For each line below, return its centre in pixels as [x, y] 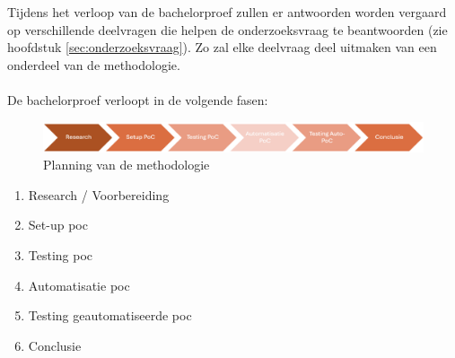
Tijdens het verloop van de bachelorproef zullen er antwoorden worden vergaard [227, 12]
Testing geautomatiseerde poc [110, 315]
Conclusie [55, 345]
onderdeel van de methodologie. [94, 64]
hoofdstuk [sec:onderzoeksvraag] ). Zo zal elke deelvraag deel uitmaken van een [222, 47]
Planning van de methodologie [127, 165]
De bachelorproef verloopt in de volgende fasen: [138, 100]
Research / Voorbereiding [99, 194]
